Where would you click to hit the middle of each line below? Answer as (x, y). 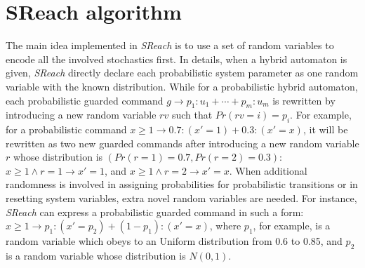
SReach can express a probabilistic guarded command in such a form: (155, 212)
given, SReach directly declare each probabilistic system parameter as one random (182, 73)
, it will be (325, 129)
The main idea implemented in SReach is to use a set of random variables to (170, 45)
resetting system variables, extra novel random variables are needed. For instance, (181, 198)
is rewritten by (304, 100)
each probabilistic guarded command (85, 100)
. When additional (268, 170)
